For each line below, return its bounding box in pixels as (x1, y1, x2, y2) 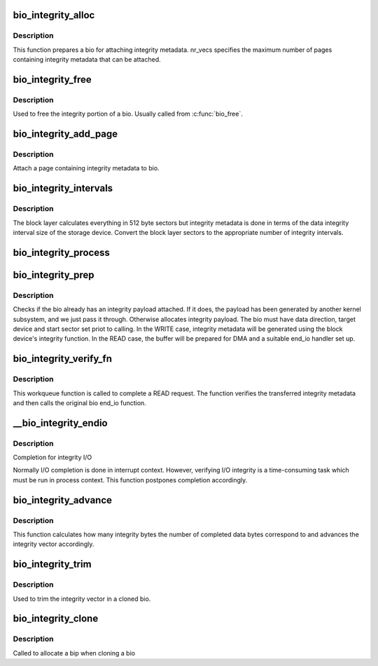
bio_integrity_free (13, 74, 92, 86)
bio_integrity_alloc (13, 9, 95, 21)
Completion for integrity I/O (13, 453, 92, 462)
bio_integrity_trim (13, 558, 92, 571)
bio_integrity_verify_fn (13, 353, 112, 365)
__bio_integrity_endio (13, 417, 108, 429)
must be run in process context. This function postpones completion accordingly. (13, 475, 248, 484)
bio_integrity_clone (13, 613, 99, 625)
